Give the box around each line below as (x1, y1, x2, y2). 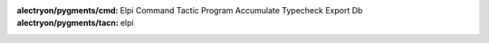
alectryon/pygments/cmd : (16, 5, 119, 15)
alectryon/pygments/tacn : (16, 18, 120, 29)
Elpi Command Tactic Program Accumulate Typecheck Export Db (120, 5, 363, 15)
